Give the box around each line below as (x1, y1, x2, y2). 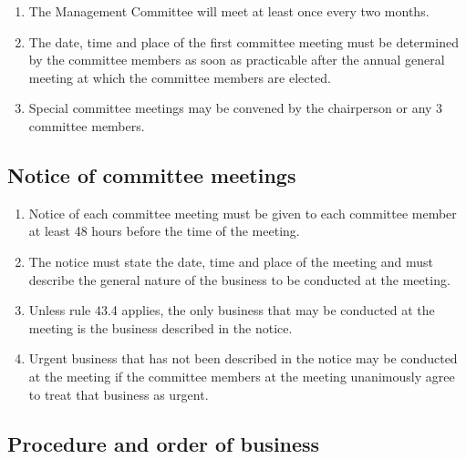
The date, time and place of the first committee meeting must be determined (28, 32, 459, 51)
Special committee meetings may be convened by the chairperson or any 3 (28, 98, 443, 117)
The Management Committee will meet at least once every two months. (28, 2, 430, 20)
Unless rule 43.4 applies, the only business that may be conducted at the (28, 301, 435, 320)
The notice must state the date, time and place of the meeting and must (28, 251, 433, 270)
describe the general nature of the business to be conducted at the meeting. (28, 270, 450, 289)
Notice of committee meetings (7, 160, 296, 189)
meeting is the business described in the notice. (28, 318, 293, 337)
